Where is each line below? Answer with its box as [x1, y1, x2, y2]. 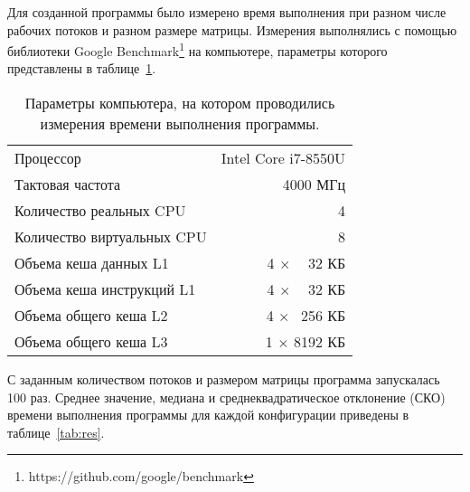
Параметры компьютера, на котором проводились [24, 92, 335, 114]
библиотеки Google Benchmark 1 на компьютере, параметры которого [7, 39, 388, 60]
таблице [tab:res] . [7, 422, 105, 441]
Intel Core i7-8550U [221, 147, 346, 169]
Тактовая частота [14, 174, 121, 195]
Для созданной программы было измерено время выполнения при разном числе [7, 3, 446, 21]
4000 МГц [282, 174, 346, 195]
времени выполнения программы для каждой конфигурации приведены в [7, 405, 409, 424]
